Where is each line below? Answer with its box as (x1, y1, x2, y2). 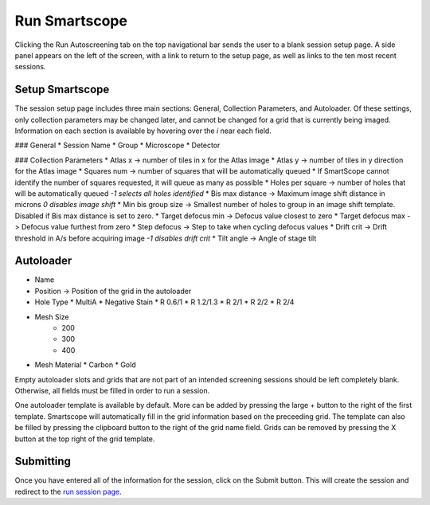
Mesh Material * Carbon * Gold (34, 360, 136, 370)
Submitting (14, 455, 72, 468)
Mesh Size (34, 311, 69, 322)
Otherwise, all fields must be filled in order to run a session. (14, 386, 210, 395)
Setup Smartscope (14, 83, 110, 96)
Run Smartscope (14, 12, 127, 29)
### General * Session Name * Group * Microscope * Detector (14, 140, 221, 151)
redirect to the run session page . (14, 487, 123, 496)
